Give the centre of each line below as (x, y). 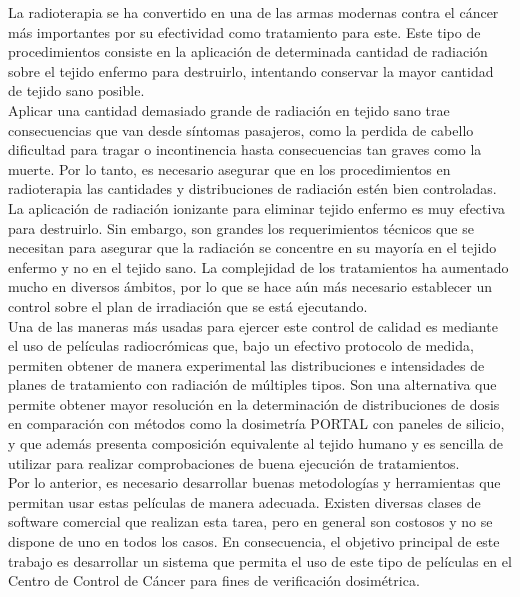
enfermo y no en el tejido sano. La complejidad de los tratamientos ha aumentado (258, 266)
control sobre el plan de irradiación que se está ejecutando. (188, 305)
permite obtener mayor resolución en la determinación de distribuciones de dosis (254, 403)
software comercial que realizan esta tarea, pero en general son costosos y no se (250, 521)
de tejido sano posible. (76, 90)
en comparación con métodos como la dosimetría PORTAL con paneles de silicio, (256, 423)
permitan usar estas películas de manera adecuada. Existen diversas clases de (244, 501)
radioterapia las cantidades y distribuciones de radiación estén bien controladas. (252, 188)
